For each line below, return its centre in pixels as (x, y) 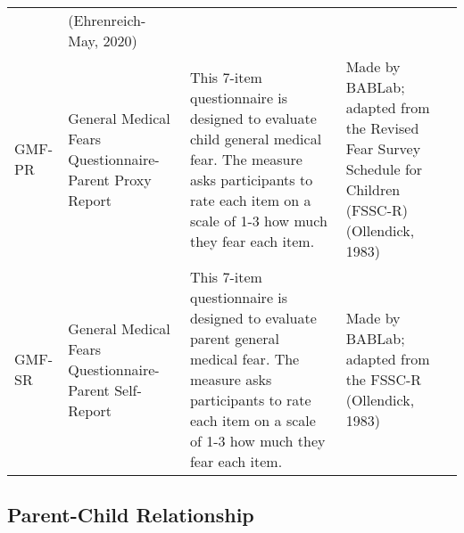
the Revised (382, 128)
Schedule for (384, 169)
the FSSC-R (384, 379)
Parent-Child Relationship (131, 515)
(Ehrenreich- (107, 20)
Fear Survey (383, 148)
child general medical (256, 138)
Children (373, 189)
